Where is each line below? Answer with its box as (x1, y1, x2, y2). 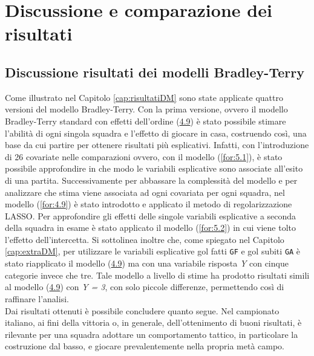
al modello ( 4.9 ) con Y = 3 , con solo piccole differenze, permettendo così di (5, 280, 284, 293)
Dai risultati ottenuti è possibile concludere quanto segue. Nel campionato (5, 304, 280, 317)
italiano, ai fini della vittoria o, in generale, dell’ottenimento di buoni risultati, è (5, 316, 302, 329)
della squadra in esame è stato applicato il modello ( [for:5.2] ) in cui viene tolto (5, 221, 296, 234)
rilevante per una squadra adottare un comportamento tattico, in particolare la (5, 328, 298, 340)
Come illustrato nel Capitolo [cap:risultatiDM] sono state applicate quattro (5, 91, 283, 103)
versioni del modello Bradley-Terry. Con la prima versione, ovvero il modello (5, 103, 288, 115)
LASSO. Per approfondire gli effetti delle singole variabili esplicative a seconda (5, 209, 296, 222)
